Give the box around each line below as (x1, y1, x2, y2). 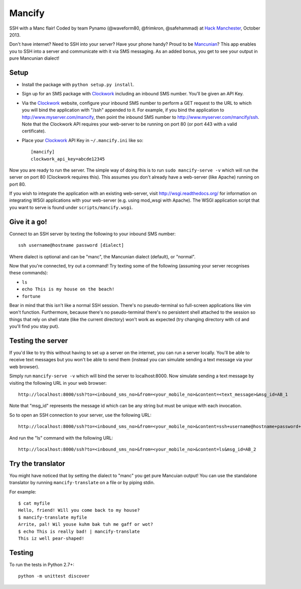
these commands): (9, 270, 48, 276)
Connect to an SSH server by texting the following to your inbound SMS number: (9, 231, 176, 237)
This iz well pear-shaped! (18, 535, 85, 541)
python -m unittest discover (18, 573, 90, 579)
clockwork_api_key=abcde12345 (31, 156, 105, 162)
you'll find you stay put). (9, 324, 60, 330)
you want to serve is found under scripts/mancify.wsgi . (9, 204, 133, 210)
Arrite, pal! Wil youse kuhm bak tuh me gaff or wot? (18, 522, 153, 527)
